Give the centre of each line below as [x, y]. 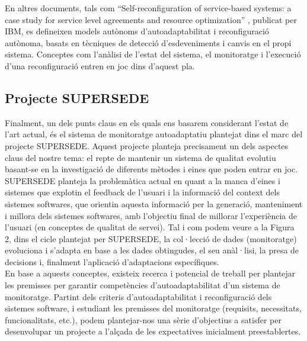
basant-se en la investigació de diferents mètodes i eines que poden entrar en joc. [151, 169]
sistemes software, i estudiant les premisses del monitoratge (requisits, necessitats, [153, 308]
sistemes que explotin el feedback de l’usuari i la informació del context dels [142, 192]
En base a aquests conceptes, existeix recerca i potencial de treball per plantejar [150, 273]
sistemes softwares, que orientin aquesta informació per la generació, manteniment [154, 203]
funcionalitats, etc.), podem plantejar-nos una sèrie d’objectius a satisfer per [143, 319]
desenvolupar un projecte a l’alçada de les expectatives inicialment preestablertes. [153, 331]
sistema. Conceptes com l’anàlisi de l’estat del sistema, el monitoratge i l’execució [153, 54]
